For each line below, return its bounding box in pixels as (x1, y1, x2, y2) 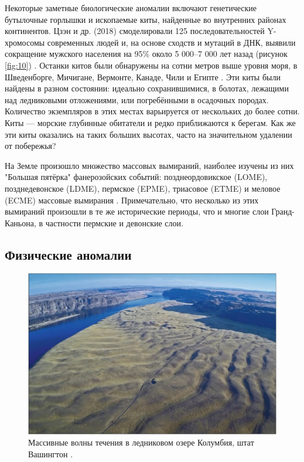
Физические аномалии (5, 245, 132, 263)
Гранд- (271, 205, 295, 218)
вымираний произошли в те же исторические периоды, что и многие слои (5, 205, 269, 218)
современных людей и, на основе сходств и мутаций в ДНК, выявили (47, 36, 296, 48)
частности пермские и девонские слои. (45, 216, 183, 229)
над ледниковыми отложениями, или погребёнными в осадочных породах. (5, 93, 269, 106)
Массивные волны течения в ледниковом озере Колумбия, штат (28, 436, 254, 449)
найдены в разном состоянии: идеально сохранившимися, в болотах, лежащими (5, 82, 289, 94)
